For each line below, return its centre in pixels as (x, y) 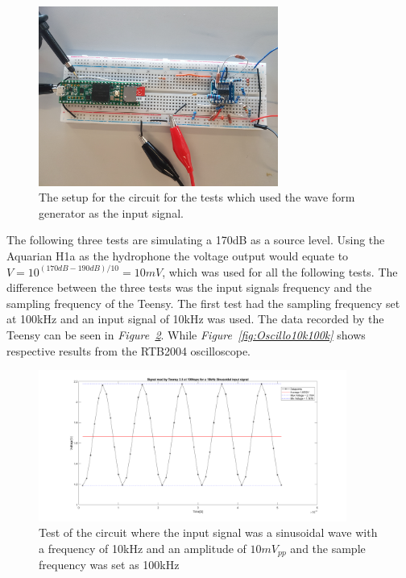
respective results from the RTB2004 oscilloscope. (129, 350)
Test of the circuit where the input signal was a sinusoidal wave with (208, 532)
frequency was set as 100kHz (109, 565)
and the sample (328, 548)
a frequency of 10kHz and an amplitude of (143, 548)
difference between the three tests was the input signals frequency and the (189, 287)
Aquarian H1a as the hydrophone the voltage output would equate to (178, 255)
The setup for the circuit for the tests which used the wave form (197, 197)
